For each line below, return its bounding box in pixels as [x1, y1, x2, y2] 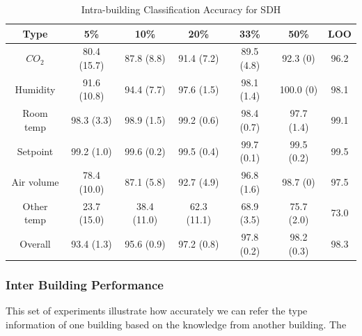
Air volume [11, 174, 59, 189]
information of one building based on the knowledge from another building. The [6, 317, 347, 331]
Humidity [15, 81, 56, 96]
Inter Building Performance [6, 275, 164, 293]
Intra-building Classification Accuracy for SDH [81, 2, 281, 16]
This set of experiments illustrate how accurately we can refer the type [6, 303, 308, 317]
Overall [19, 236, 51, 250]
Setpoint [17, 143, 54, 158]
